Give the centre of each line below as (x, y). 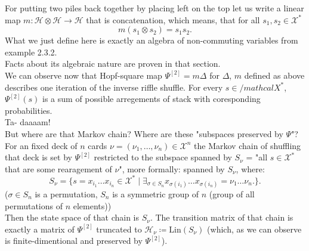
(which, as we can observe (254, 229)
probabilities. (29, 110)
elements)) (92, 205)
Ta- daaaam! (28, 122)
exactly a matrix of (40, 229)
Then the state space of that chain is (72, 217)
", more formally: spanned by (172, 168)
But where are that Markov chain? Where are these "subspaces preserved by (144, 133)
